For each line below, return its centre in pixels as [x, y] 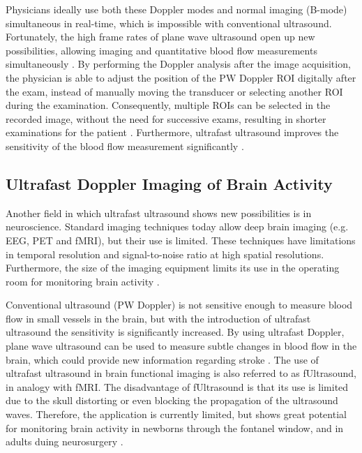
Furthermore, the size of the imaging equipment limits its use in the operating [173, 268]
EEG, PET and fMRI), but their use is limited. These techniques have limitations [181, 240]
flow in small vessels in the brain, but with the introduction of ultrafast [158, 318]
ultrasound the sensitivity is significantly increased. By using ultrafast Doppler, [175, 332]
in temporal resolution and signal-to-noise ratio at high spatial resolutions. [165, 254]
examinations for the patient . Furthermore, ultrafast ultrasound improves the [172, 132]
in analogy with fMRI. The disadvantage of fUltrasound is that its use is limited [177, 386]
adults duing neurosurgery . [65, 441]
